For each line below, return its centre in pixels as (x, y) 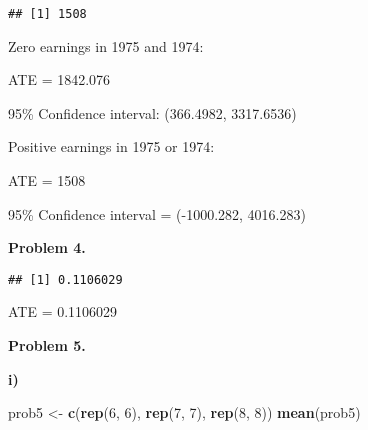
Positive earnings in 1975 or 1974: (111, 146)
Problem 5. (47, 345)
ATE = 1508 (47, 180)
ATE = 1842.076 (59, 79)
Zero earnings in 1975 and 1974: (106, 45)
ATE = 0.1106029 (63, 311)
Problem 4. (47, 247)
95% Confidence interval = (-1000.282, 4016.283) (157, 213)
